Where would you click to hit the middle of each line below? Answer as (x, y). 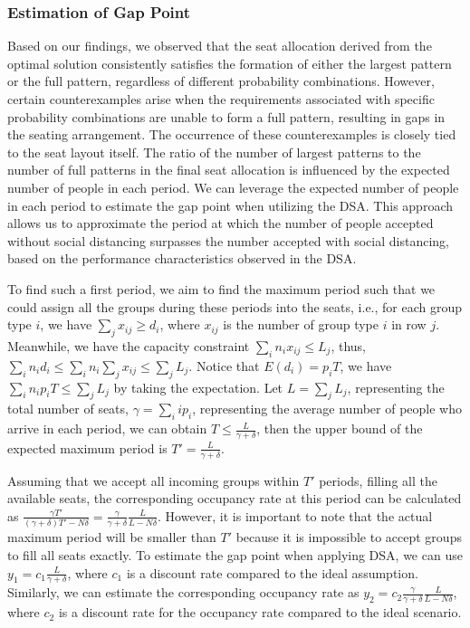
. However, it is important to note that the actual (295, 515)
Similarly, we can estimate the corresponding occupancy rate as (183, 592)
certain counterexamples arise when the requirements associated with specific (221, 99)
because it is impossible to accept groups (349, 537)
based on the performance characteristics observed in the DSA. (182, 258)
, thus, (348, 345)
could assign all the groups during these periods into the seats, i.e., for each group (235, 306)
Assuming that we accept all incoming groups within (153, 480)
